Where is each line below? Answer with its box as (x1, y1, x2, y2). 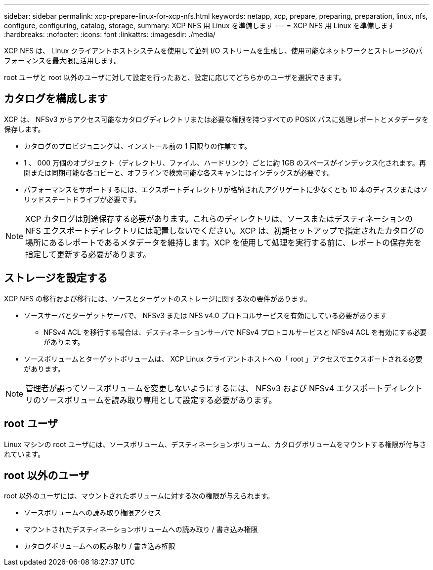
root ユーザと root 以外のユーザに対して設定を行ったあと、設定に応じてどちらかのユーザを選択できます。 (4, 73, 346, 81)
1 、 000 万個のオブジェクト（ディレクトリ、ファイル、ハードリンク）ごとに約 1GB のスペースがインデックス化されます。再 (24, 158, 426, 167)
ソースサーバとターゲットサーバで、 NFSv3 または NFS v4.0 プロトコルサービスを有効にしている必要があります (24, 311, 387, 320)
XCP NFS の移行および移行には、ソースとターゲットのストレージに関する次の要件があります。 (4, 294, 311, 303)
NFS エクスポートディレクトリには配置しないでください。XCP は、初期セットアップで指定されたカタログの (25, 225, 425, 236)
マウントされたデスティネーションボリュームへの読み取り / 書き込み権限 (24, 525, 258, 534)
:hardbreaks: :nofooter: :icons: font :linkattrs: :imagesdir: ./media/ (4, 30, 216, 39)
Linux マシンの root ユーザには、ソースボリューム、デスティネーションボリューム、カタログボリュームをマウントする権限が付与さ (4, 440, 427, 448)
